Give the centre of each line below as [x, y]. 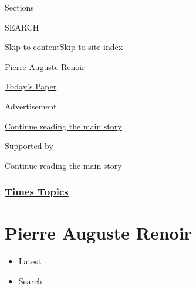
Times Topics [37, 192]
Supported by [29, 146]
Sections [19, 7]
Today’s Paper [31, 86]
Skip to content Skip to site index [64, 47]
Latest [30, 261]
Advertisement [31, 106]
